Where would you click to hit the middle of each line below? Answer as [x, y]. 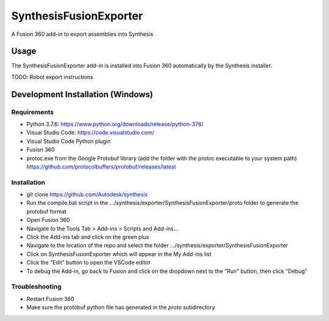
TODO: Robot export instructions [52, 77]
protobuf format [47, 211]
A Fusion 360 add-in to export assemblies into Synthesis [82, 34]
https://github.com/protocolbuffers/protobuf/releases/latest [101, 167]
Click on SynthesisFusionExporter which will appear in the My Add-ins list [119, 254]
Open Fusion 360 [48, 220]
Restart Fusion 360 [50, 299]
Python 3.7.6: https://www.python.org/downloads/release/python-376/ [115, 124]
